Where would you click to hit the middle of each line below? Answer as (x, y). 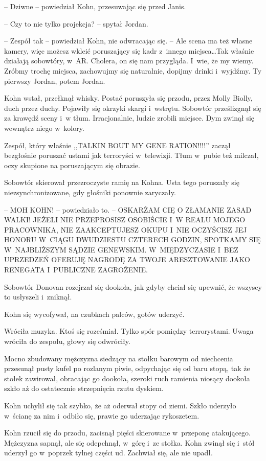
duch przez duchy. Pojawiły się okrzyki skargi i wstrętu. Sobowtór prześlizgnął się (133, 108)
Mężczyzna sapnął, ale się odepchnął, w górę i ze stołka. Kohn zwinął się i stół (129, 442)
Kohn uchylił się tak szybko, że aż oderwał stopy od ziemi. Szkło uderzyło (120, 405)
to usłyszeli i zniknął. (38, 297)
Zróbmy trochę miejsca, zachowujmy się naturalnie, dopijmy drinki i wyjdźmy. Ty (133, 70)
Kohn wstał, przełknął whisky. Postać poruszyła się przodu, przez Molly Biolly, (128, 98)
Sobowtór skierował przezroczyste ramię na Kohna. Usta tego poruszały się (122, 182)
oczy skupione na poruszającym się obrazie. (72, 165)
